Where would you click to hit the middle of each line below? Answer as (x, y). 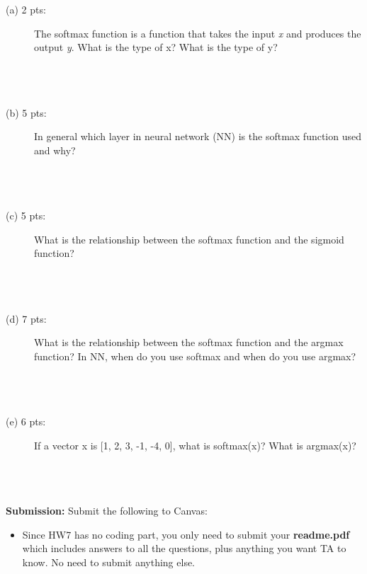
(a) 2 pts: (26, 9)
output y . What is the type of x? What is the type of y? (156, 47)
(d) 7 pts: (26, 318)
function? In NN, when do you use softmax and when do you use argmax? (195, 356)
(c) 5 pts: (26, 216)
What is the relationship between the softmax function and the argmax (189, 342)
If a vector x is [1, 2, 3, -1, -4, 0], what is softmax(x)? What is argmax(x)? (195, 445)
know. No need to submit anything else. (109, 562)
